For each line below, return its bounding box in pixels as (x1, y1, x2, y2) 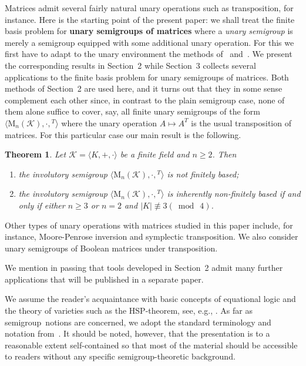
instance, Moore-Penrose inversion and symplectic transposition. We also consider (5, 230, 298, 243)
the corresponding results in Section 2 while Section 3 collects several (5, 59, 256, 71)
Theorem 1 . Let (5, 148, 66, 160)
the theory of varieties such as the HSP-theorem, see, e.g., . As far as (5, 304, 253, 317)
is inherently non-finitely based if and (167, 187, 301, 200)
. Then (212, 148, 237, 160)
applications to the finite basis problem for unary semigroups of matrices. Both (5, 70, 289, 83)
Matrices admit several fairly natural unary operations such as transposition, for (5, 2, 294, 14)
